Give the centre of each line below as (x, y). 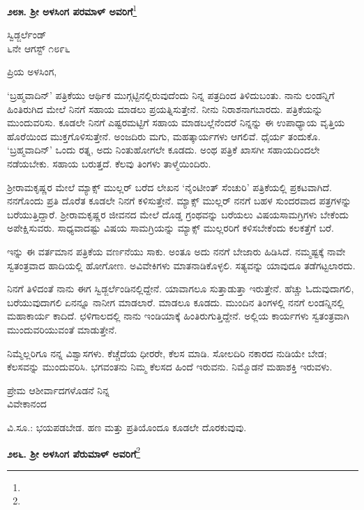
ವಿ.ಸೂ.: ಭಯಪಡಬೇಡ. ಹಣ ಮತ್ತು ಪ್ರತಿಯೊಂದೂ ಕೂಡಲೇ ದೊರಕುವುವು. (127, 427)
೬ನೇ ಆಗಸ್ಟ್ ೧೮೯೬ (39, 48)
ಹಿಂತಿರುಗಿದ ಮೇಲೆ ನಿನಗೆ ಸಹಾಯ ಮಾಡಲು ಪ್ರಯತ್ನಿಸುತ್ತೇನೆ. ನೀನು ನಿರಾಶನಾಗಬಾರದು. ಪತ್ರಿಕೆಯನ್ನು (165, 108)
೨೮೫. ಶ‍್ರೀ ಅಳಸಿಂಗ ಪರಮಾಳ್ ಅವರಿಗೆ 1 (72, 10)
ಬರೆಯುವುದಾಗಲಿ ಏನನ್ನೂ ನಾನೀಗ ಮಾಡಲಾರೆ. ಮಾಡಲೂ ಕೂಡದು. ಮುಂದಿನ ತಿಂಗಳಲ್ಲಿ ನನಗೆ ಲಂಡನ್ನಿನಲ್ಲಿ (176, 302)
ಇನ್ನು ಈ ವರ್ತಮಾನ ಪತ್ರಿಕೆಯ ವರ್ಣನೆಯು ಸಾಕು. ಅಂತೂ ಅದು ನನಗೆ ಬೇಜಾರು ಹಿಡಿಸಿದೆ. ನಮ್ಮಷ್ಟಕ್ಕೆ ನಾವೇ (176, 251)
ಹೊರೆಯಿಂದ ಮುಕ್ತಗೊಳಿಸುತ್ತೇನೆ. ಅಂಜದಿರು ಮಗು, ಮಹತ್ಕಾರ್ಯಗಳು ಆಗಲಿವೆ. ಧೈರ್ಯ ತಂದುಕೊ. (164, 136)
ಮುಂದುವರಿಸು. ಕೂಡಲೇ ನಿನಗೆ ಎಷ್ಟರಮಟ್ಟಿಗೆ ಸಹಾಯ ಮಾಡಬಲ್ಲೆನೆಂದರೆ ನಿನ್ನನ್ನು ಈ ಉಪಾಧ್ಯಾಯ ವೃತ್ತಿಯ (176, 122)
